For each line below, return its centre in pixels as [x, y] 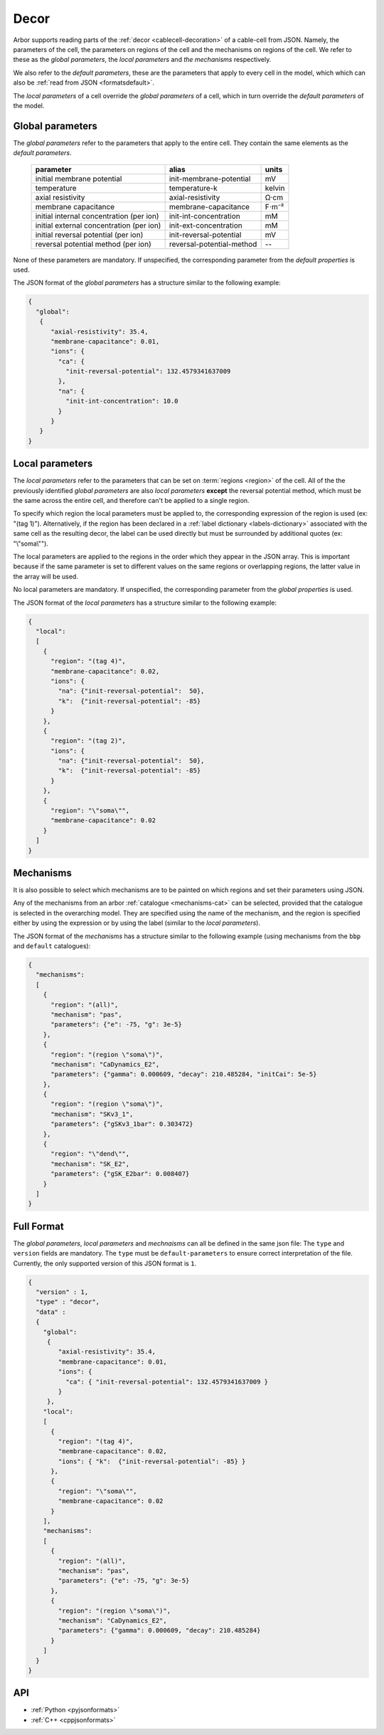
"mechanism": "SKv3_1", [92, 1114]
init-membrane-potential [210, 179]
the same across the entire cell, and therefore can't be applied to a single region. [131, 501]
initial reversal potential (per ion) [89, 235]
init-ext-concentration [206, 226]
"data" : [51, 1312]
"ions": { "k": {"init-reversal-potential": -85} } [152, 1461]
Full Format [38, 1226]
